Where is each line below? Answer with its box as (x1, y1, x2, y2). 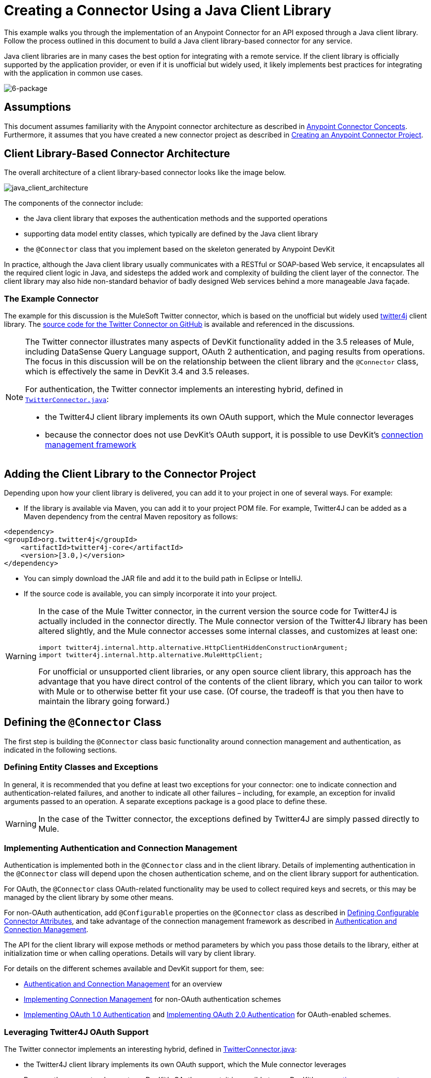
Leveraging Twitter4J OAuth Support (4, 1027, 149, 1037)
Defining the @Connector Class (4, 716, 162, 729)
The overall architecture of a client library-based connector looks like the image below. (4, 168, 286, 177)
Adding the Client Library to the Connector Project (4, 467, 256, 480)
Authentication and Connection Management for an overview (24, 980, 222, 988)
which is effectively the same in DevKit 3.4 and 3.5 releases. (25, 366, 250, 377)
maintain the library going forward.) (38, 696, 170, 707)
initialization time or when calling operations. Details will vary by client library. (4, 949, 256, 958)
